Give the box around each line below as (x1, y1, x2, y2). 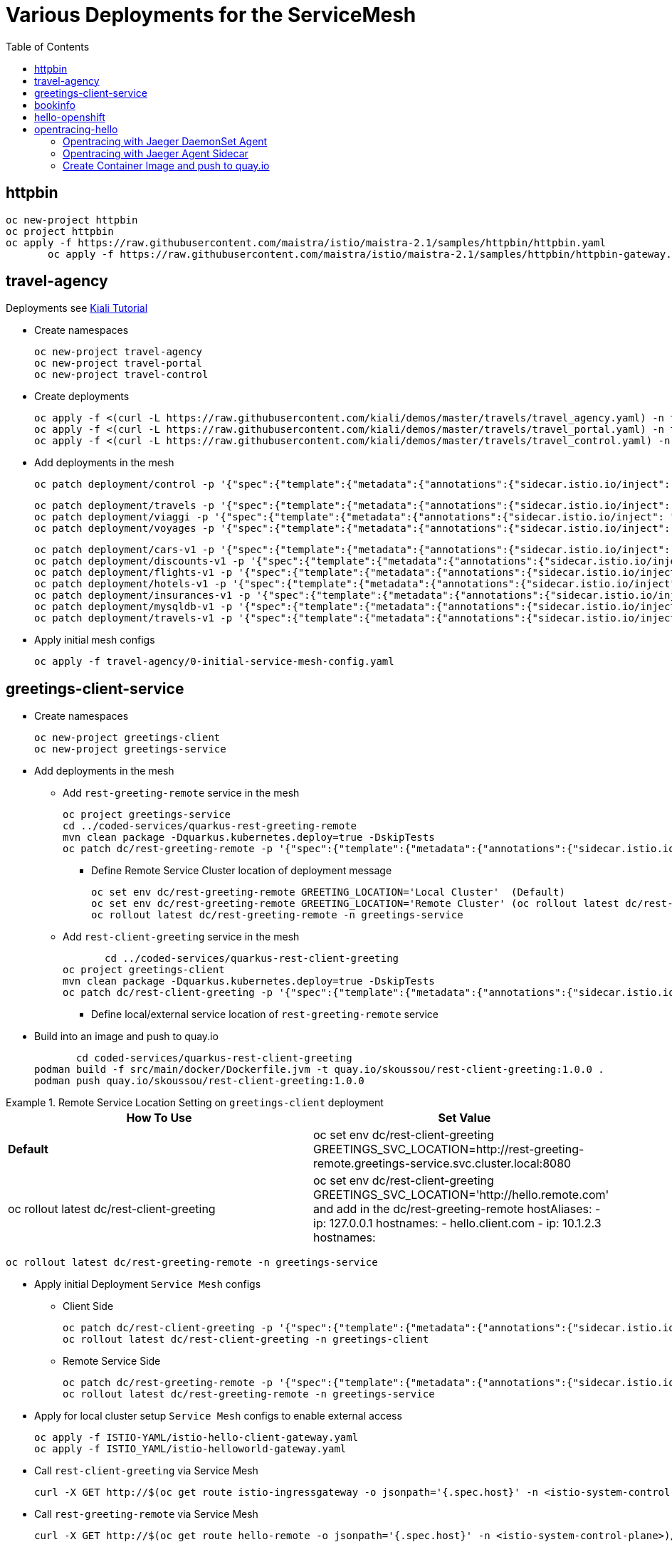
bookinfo (34, 98, 75, 111)
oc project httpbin (6, 225, 114, 237)
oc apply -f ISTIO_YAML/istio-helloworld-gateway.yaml (34, 1443, 347, 1455)
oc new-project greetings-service (34, 743, 226, 755)
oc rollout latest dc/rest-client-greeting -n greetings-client (63, 1333, 429, 1346)
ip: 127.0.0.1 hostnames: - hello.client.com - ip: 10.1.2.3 (313, 1216, 602, 1231)
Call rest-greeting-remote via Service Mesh (34, 1508, 258, 1521)
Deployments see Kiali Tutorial (6, 302, 148, 315)
